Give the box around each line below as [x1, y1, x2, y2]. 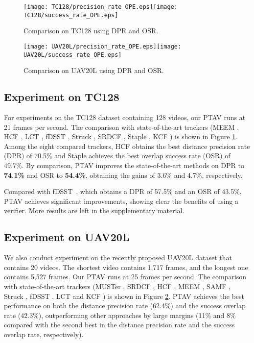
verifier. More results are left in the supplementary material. [4, 205, 185, 216]
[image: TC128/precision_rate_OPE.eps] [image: [23, 3, 178, 10]
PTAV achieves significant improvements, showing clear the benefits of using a [4, 196, 239, 206]
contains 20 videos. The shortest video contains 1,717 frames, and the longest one [4, 262, 248, 272]
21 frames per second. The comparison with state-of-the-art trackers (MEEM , [4, 122, 239, 132]
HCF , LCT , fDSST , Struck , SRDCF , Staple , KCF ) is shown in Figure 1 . [4, 131, 238, 142]
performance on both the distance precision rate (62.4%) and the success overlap [4, 300, 246, 311]
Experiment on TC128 [4, 89, 119, 104]
